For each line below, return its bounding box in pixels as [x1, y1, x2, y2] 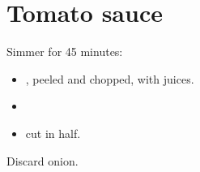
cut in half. [25, 124, 81, 141]
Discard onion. [6, 152, 79, 169]
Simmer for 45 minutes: [6, 43, 123, 60]
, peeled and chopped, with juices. [25, 70, 194, 87]
